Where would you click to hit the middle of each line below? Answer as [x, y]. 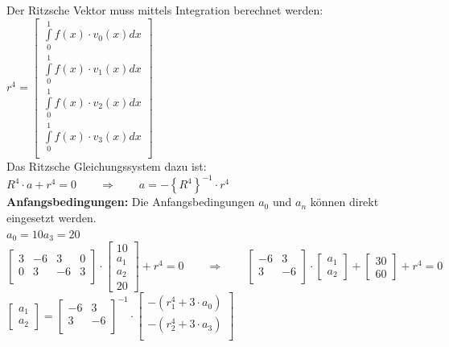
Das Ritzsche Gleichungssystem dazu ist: [107, 166]
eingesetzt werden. [51, 217]
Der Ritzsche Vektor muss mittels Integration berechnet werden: [165, 10]
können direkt [344, 202]
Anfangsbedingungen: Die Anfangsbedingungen [131, 202]
